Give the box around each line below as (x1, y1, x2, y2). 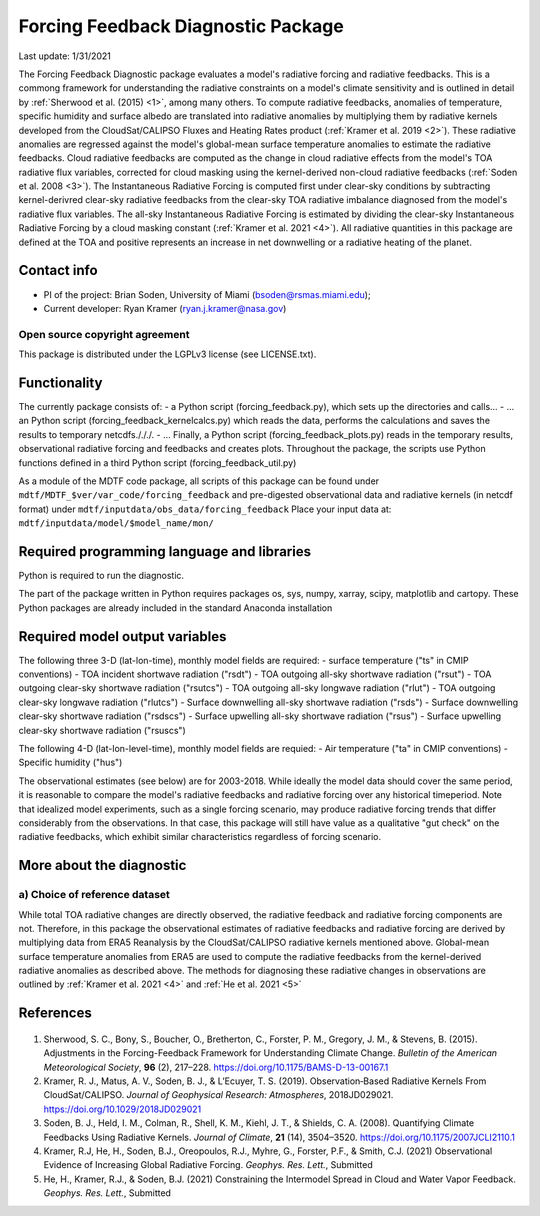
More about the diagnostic (18, 857, 187, 874)
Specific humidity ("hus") (18, 756, 123, 769)
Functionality (18, 374, 103, 391)
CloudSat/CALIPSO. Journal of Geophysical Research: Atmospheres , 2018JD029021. (43, 1089, 394, 1101)
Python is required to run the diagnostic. (18, 570, 185, 581)
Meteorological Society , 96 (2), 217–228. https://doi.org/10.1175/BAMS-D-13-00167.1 (43, 1061, 389, 1073)
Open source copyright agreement (18, 327, 190, 341)
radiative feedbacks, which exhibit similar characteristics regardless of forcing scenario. (18, 831, 382, 843)
